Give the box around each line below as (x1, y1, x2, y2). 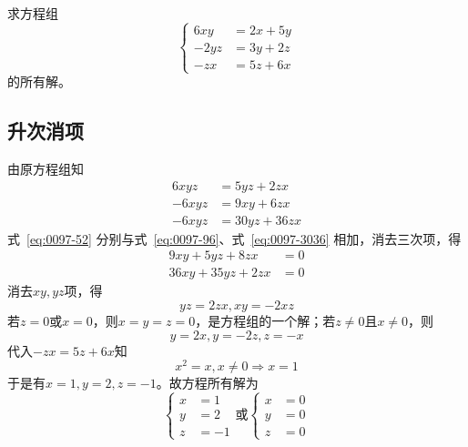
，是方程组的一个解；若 (195, 310, 336, 330)
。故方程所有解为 (156, 373, 259, 392)
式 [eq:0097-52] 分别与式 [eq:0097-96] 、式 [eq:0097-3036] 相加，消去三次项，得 (7, 229, 462, 248)
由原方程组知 (7, 158, 84, 178)
